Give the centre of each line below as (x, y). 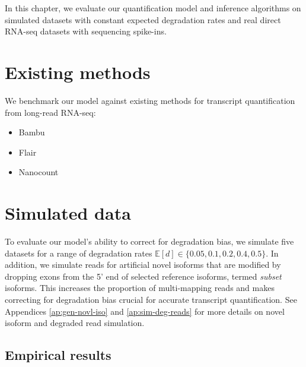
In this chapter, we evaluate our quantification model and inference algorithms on (153, 8)
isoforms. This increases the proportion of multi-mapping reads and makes (140, 288)
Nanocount (39, 172)
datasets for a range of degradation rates (79, 253)
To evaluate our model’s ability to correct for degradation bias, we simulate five (149, 241)
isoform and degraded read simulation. (75, 323)
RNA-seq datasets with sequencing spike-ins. (86, 31)
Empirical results (58, 355)
